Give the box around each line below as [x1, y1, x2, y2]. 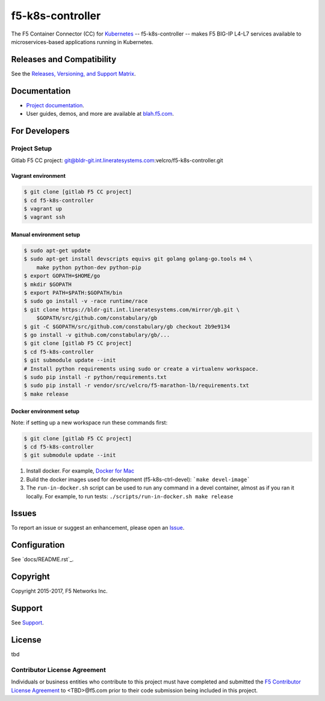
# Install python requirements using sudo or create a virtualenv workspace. [23, 365, 259, 372]
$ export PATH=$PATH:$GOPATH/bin [23, 289, 123, 296]
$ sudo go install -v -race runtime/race [23, 298, 148, 304]
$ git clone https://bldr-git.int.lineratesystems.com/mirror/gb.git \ [23, 306, 240, 313]
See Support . [11, 619, 45, 626]
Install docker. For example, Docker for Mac [26, 467, 135, 474]
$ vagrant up [23, 206, 63, 212]
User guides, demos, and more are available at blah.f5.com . [26, 110, 175, 118]
